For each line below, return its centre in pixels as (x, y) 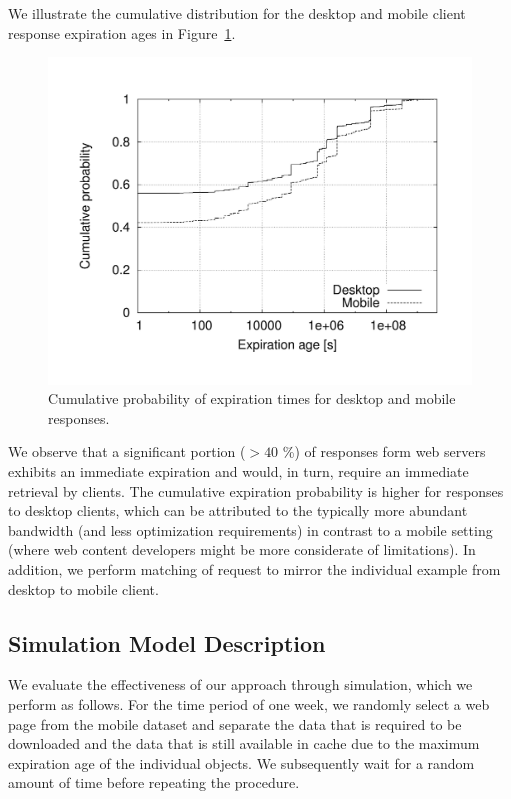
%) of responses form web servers (384, 451)
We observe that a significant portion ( (127, 451)
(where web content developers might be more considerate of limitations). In (242, 549)
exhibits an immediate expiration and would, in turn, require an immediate (238, 471)
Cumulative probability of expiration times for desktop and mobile (252, 398)
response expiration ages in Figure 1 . (122, 32)
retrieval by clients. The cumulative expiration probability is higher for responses (256, 490)
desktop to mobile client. (83, 588)
